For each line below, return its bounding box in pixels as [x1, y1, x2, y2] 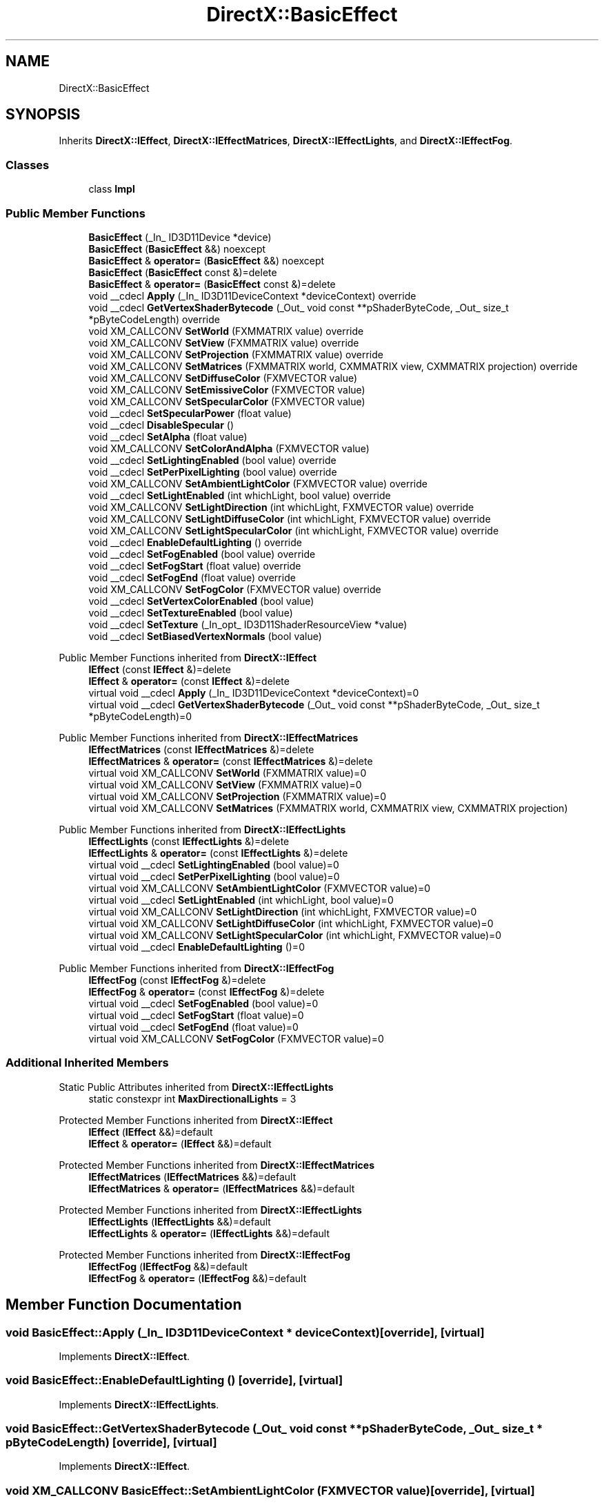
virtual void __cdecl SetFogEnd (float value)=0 [88, 1020, 299, 1033]
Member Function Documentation [6, 1296, 242, 1314]
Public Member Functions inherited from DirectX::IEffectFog [59, 962, 334, 974]
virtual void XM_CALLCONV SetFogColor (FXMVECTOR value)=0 [88, 1032, 384, 1045]
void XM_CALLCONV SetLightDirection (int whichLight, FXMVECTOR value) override [88, 501, 474, 513]
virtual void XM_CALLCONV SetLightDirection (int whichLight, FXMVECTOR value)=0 [88, 905, 477, 918]
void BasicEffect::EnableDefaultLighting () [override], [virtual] [6, 1373, 343, 1388]
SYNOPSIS [6, 106, 81, 124]
